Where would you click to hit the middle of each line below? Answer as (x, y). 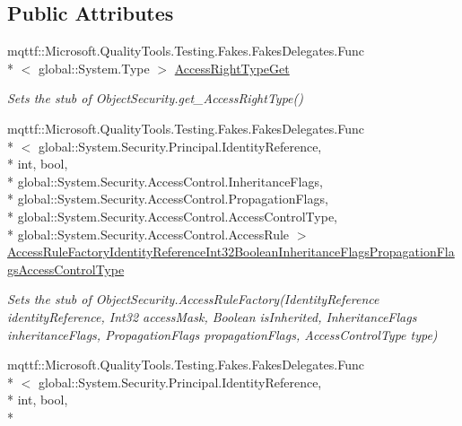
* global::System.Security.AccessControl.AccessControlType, (172, 216)
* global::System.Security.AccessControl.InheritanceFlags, (165, 181)
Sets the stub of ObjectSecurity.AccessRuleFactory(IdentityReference (193, 299)
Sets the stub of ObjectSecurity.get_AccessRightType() (155, 98)
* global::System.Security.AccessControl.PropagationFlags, (168, 199)
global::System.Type (94, 68)
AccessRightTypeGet (232, 68)
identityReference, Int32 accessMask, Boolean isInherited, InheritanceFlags (212, 316)
